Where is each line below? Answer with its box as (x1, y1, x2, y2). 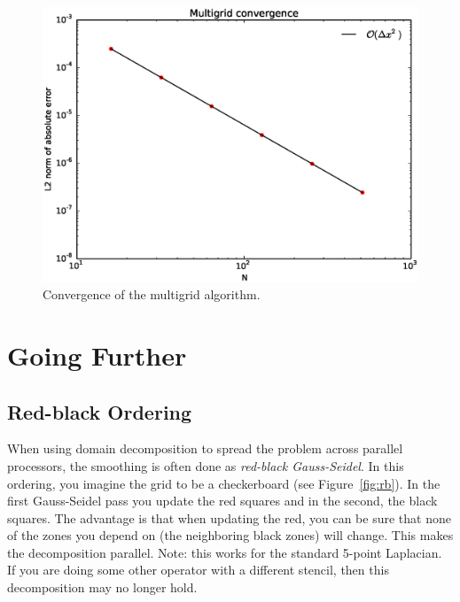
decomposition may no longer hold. (7, 578, 198, 597)
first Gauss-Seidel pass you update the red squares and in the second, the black (7, 491, 438, 510)
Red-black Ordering (7, 397, 192, 425)
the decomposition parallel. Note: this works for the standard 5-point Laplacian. (7, 543, 442, 561)
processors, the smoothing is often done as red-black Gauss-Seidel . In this (7, 456, 404, 475)
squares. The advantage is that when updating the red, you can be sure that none (7, 508, 451, 527)
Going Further (7, 336, 187, 373)
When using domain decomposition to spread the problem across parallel (7, 439, 403, 458)
